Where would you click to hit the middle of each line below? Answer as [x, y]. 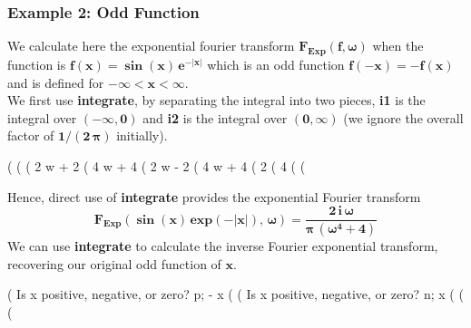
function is [37, 65]
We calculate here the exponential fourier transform [151, 46]
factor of [31, 135]
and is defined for [56, 82]
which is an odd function [276, 65]
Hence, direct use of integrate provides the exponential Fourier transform [214, 196]
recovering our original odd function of [114, 263]
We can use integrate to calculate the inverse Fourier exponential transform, [223, 246]
